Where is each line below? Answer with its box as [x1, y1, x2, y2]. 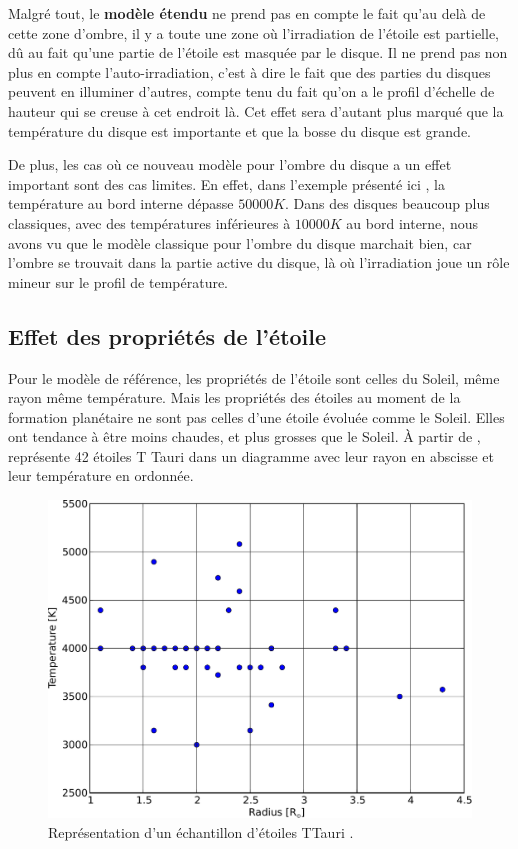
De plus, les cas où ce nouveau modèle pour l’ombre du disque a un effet [8, 154, 452, 175]
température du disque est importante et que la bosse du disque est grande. [8, 120, 471, 141]
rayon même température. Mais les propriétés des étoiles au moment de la [8, 387, 461, 408]
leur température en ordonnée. [8, 465, 194, 486]
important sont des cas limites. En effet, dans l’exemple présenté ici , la [8, 173, 446, 194]
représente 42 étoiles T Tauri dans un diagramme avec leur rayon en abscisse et [8, 445, 494, 466]
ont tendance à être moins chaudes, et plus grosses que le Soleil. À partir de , [8, 426, 481, 447]
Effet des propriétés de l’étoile [8, 320, 327, 351]
